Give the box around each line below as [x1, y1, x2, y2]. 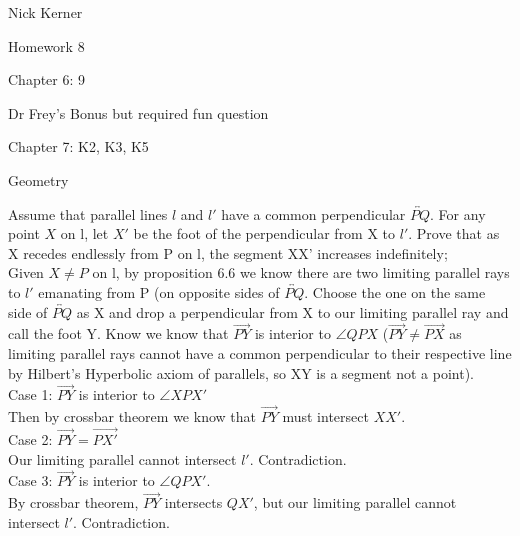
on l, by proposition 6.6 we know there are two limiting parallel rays [92, 262, 510, 283]
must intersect [282, 406, 369, 427]
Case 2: [8, 428, 53, 449]
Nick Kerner [8, 2, 83, 22]
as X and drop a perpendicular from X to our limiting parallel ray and [76, 301, 509, 322]
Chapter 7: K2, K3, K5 [8, 136, 149, 157]
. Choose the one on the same [304, 281, 486, 302]
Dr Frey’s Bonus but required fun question [8, 102, 269, 123]
